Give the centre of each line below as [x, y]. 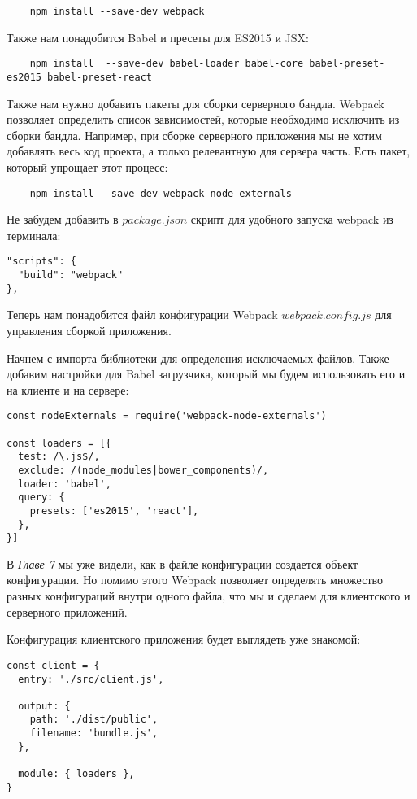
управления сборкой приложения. [89, 330]
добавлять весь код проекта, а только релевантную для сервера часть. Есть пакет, [208, 151]
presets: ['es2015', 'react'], [114, 511]
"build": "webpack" [71, 275]
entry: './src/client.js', [91, 679]
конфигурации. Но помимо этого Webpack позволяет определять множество [195, 580]
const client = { [53, 665]
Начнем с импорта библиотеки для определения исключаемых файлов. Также [198, 358]
